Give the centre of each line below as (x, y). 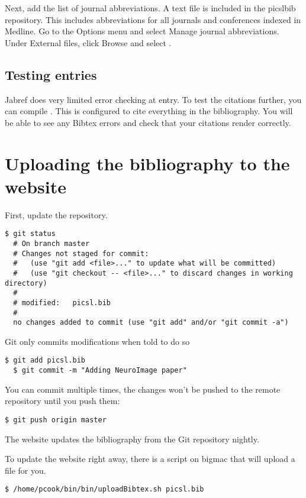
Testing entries (51, 74)
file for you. (25, 470)
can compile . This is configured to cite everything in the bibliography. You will (149, 111)
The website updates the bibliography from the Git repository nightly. (132, 439)
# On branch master (51, 243)
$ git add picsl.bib (45, 360)
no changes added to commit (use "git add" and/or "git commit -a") (151, 323)
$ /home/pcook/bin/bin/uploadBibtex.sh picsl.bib (104, 489)
